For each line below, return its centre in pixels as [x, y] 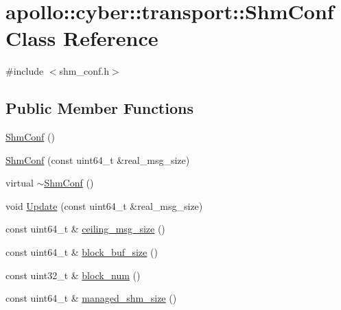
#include [25, 71]
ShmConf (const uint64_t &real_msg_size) [98, 159]
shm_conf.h [84, 71]
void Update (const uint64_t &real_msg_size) [104, 205]
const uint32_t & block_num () [73, 275]
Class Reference [82, 38]
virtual [20, 183]
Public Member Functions [99, 108]
